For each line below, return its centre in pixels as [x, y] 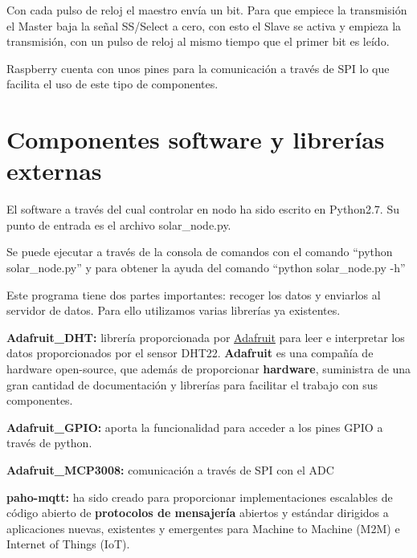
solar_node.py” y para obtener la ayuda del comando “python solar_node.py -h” [206, 268]
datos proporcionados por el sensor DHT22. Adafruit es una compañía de [190, 353]
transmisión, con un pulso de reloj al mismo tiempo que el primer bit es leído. [198, 41]
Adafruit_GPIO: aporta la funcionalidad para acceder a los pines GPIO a [195, 427]
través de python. [49, 443]
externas [54, 171]
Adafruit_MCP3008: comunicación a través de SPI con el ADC [170, 470]
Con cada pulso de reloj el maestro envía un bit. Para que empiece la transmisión [207, 10]
